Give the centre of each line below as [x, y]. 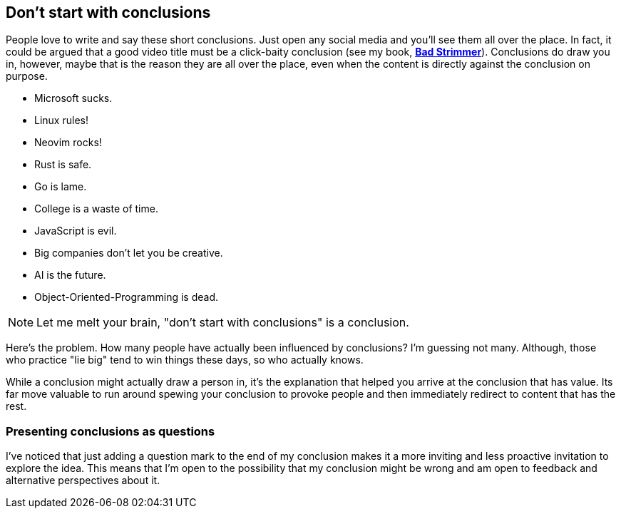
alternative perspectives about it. [83, 480]
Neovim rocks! [68, 143]
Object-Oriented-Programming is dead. [126, 297]
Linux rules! [61, 120]
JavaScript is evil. [76, 231]
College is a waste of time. [96, 209]
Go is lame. [61, 187]
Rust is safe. [63, 165]
